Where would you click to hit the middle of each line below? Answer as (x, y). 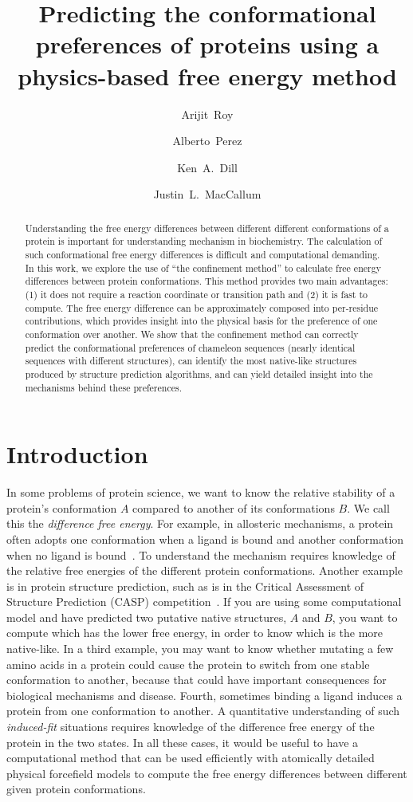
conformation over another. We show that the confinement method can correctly (192, 334)
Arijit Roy (207, 114)
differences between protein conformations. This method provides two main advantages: (206, 281)
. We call (368, 507)
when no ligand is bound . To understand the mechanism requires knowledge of (201, 554)
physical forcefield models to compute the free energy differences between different (207, 773)
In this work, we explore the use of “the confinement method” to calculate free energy (203, 267)
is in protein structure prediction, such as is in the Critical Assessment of (185, 586)
